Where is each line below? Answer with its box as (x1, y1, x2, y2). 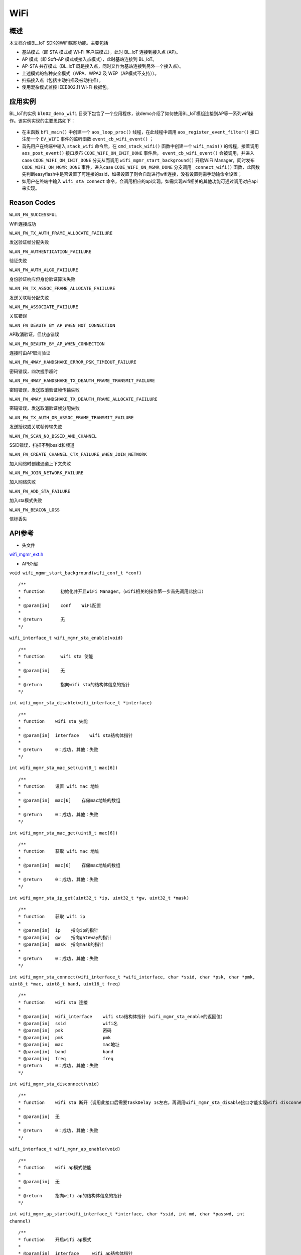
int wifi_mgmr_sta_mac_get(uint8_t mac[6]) (9, 830, 118, 836)
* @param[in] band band (18, 1049, 114, 1054)
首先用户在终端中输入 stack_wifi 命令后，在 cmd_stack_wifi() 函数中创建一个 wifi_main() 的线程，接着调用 (22, 143, 259, 149)
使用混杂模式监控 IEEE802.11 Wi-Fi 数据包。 (22, 84, 111, 90)
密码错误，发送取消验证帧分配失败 (9, 405, 80, 411)
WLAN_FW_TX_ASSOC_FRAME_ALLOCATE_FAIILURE (9, 286, 115, 291)
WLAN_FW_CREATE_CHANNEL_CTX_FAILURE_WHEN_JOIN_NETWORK (9, 452, 147, 457)
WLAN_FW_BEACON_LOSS (9, 507, 60, 513)
